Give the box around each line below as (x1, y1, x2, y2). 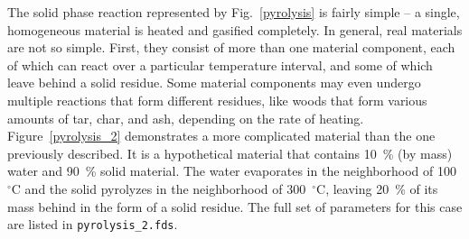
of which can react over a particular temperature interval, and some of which (7, 55, 433, 74)
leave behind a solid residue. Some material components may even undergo (7, 73, 421, 92)
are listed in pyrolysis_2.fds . (7, 215, 178, 234)
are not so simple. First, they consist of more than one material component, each (7, 38, 455, 57)
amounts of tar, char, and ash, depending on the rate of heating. (7, 108, 364, 127)
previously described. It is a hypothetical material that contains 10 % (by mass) (7, 143, 453, 162)
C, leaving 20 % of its (316, 179, 438, 198)
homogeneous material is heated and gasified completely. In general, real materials (7, 20, 463, 39)
